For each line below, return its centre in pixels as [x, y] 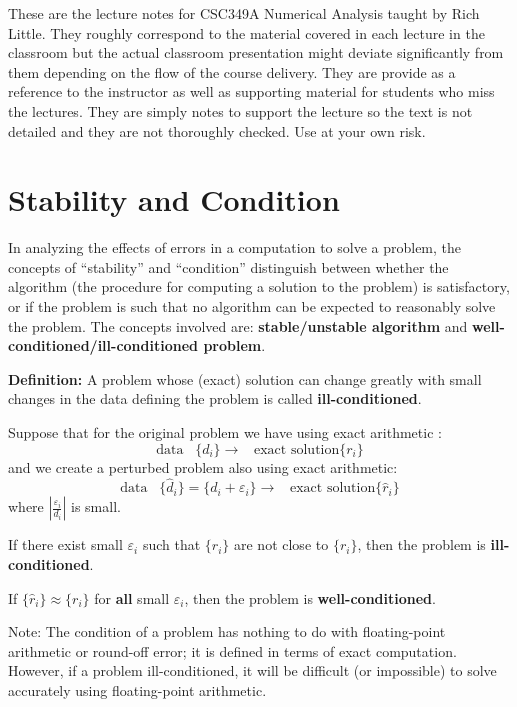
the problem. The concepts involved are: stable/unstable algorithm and [238, 325]
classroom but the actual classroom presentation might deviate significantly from [256, 52]
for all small [132, 597]
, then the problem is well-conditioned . [310, 597]
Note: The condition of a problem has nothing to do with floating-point [227, 631]
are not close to [281, 544]
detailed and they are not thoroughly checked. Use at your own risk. [217, 130]
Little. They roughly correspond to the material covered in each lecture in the [246, 32]
